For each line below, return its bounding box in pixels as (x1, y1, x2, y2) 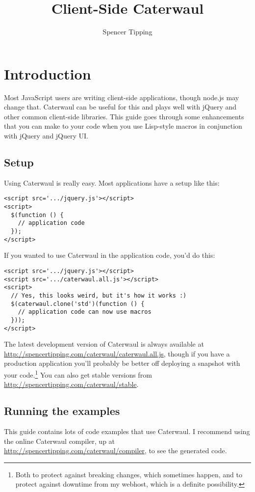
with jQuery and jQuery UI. (4, 131, 89, 141)
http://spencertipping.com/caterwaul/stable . (4, 379, 139, 389)
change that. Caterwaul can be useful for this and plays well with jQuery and (4, 102, 237, 112)
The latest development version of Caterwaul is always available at (4, 339, 204, 349)
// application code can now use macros (18, 308, 152, 316)
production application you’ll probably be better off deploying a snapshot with (4, 358, 240, 368)
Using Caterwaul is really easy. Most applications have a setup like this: (4, 177, 220, 188)
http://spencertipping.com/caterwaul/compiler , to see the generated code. (4, 445, 227, 456)
